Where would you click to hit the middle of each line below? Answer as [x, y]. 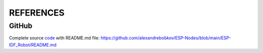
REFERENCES [37, 13]
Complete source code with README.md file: [54, 38]
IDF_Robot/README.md [33, 45]
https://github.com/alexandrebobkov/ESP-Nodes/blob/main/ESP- [166, 38]
